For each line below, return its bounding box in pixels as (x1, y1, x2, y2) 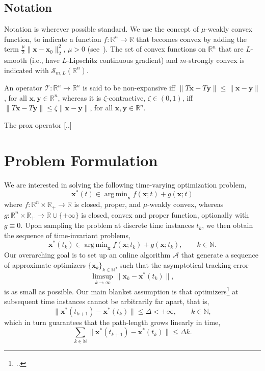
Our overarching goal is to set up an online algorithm (4, 249, 171, 260)
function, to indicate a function (4, 33, 101, 44)
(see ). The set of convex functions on (87, 43, 206, 54)
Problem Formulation (4, 149, 158, 170)
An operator (4, 82, 42, 93)
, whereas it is (58, 92, 101, 103)
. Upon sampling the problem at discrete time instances (20, 220, 194, 230)
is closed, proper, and (74, 199, 141, 210)
